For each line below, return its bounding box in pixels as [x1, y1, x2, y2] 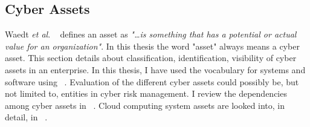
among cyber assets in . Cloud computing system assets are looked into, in [5, 99, 285, 111]
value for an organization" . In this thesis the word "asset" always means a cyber [5, 39, 300, 52]
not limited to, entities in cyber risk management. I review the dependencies [5, 87, 287, 100]
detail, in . [5, 111, 48, 123]
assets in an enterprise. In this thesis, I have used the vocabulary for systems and [5, 63, 306, 76]
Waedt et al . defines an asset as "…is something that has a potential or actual [5, 28, 297, 41]
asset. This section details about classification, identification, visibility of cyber [5, 51, 297, 64]
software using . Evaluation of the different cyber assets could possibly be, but [5, 75, 299, 88]
